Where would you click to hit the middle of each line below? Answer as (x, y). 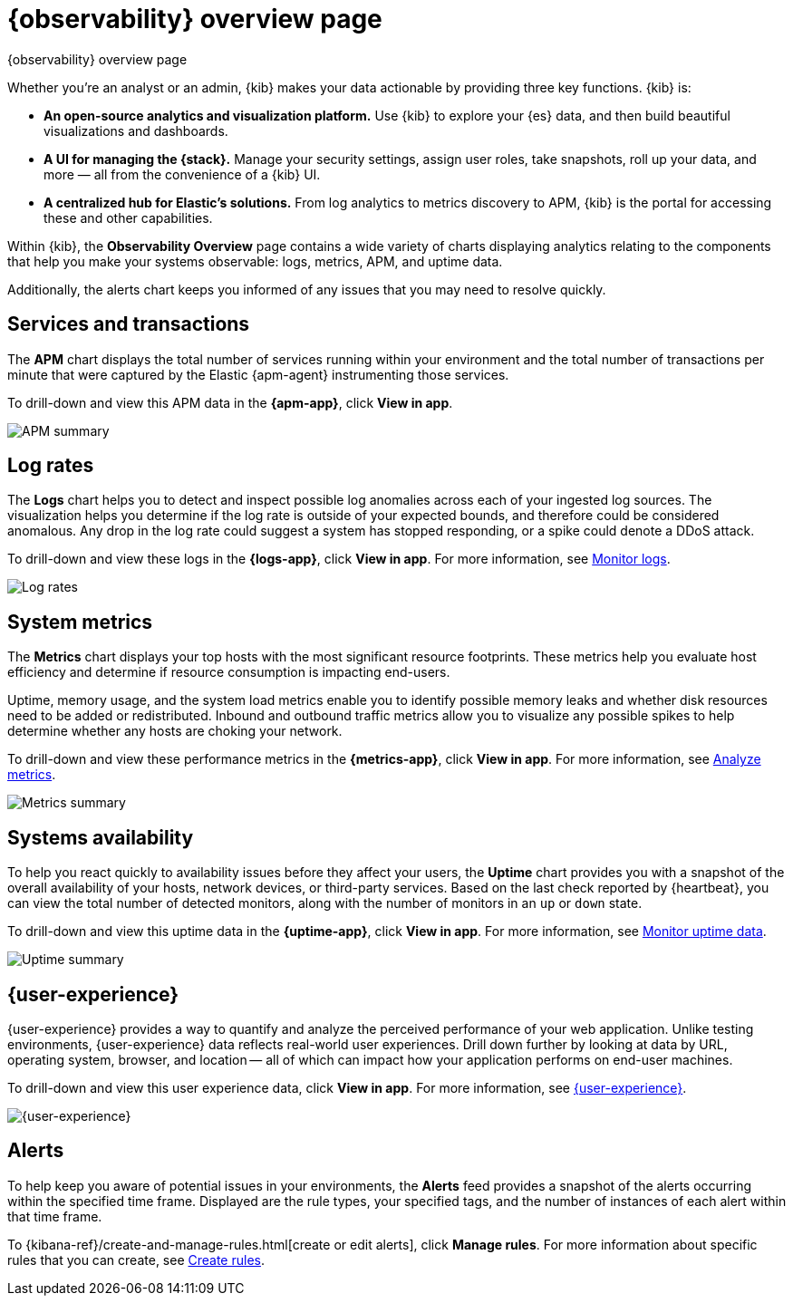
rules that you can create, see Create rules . (136, 1260)
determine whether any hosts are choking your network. (175, 731)
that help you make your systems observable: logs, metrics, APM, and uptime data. (255, 261)
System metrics (80, 622)
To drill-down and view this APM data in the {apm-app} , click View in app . (230, 402)
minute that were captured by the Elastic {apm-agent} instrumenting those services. (258, 374)
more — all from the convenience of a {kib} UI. (182, 174)
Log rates (51, 466)
